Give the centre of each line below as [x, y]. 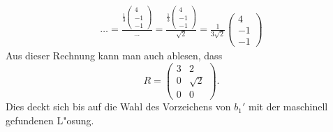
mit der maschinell [288, 107]
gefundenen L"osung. [50, 120]
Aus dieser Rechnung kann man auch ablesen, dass [114, 55]
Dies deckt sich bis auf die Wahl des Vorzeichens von [118, 107]
